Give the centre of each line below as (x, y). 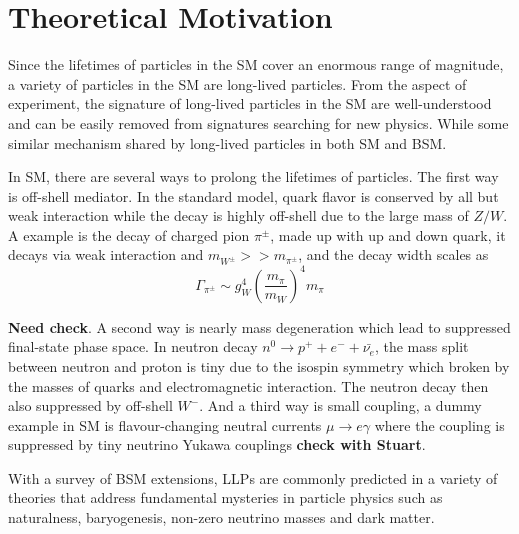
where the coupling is (439, 424)
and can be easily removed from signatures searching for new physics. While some (258, 122)
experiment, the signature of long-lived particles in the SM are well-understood (250, 103)
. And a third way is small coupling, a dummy (340, 405)
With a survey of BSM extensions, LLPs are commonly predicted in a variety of (253, 477)
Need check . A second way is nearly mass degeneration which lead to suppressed (259, 326)
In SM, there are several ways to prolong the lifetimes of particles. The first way (253, 176)
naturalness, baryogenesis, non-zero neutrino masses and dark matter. (221, 517)
